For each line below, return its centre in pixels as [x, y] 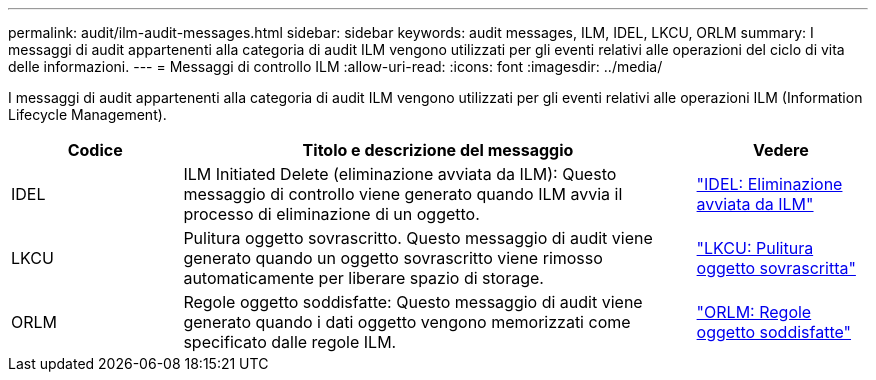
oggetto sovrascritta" [776, 268]
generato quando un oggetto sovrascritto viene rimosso [393, 258]
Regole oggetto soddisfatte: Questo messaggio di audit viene [413, 302]
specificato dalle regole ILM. [290, 342]
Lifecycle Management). [87, 114]
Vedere [780, 150]
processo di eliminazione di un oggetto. [331, 214]
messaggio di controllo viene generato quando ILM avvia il [403, 194]
